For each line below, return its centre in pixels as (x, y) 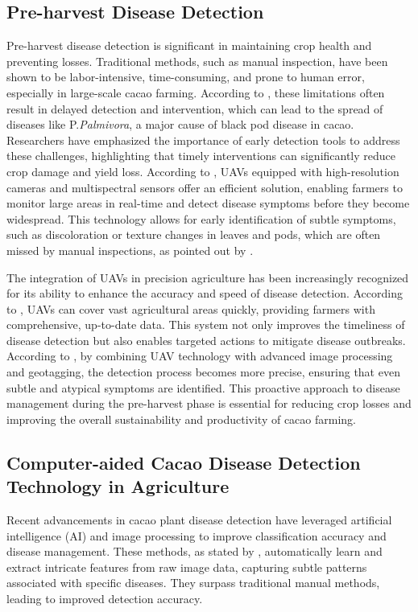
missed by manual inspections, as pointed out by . (130, 250)
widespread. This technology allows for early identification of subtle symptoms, (201, 218)
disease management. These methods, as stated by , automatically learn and (195, 551)
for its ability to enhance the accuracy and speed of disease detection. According (205, 293)
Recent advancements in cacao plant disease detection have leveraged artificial (199, 520)
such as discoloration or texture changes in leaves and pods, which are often (194, 234)
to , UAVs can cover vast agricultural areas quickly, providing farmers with (191, 308)
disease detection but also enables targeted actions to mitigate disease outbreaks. (206, 340)
